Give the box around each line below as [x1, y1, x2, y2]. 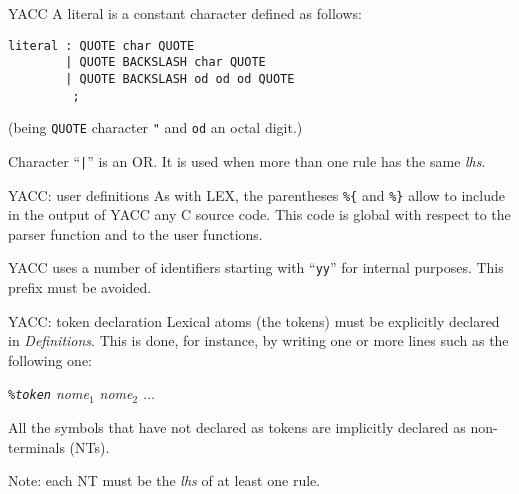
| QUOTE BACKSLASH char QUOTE [65, 55, 266, 70]
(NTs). [69, 436, 110, 457]
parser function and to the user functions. [8, 223, 263, 244]
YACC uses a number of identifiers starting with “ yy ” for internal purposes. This [8, 257, 504, 278]
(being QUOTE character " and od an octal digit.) [8, 117, 303, 138]
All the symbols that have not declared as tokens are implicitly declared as [8, 417, 466, 438]
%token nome [8, 383, 89, 404]
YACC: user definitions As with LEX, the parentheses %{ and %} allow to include [8, 184, 505, 205]
